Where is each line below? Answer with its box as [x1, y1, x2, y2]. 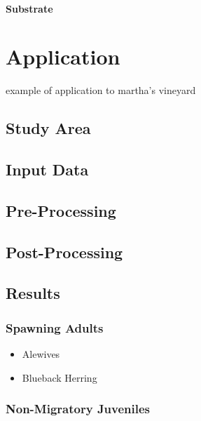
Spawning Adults [6, 319, 104, 336]
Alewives [22, 347, 60, 361]
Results [6, 282, 60, 304]
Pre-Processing [6, 199, 116, 221]
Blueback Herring [22, 370, 97, 385]
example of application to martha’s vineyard [6, 83, 196, 98]
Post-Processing [6, 241, 123, 262]
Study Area [6, 117, 91, 139]
